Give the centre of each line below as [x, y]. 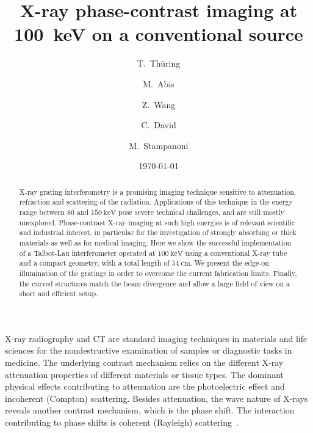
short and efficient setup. [59, 293]
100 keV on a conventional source [159, 34]
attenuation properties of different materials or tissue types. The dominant [144, 374]
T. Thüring [159, 63]
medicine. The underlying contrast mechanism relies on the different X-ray [144, 362]
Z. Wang [159, 104]
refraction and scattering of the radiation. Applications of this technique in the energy [156, 202]
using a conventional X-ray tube [236, 253]
